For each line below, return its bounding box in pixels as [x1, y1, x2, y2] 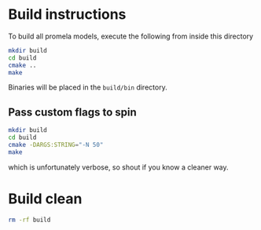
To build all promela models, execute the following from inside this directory [8, 31, 254, 41]
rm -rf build [8, 216, 51, 224]
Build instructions [8, 5, 127, 24]
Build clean [8, 190, 83, 207]
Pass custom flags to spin [8, 105, 138, 119]
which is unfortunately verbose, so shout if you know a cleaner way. [8, 162, 230, 172]
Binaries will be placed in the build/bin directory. [8, 82, 167, 92]
